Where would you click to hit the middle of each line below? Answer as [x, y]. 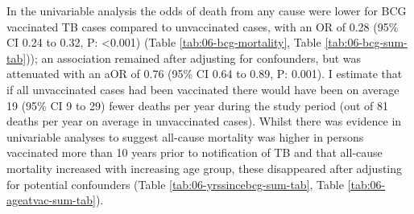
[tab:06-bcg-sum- [366, 42]
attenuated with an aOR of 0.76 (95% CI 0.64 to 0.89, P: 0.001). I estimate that [205, 74]
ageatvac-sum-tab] [51, 200]
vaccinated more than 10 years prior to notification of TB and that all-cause [195, 152]
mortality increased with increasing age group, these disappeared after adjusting [205, 168]
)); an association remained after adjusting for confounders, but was [194, 58]
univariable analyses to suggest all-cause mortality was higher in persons [185, 136]
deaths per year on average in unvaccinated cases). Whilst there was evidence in [204, 121]
